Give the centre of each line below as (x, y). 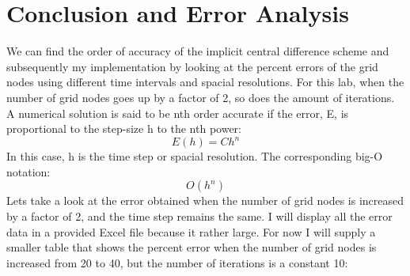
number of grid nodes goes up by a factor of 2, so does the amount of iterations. (201, 97)
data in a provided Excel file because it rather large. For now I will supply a (191, 231)
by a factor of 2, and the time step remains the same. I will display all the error (199, 216)
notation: (28, 171)
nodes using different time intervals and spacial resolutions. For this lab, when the (205, 82)
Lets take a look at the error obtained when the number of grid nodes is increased (205, 200)
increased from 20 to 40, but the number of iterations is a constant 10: (177, 262)
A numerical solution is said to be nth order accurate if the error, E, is (178, 113)
